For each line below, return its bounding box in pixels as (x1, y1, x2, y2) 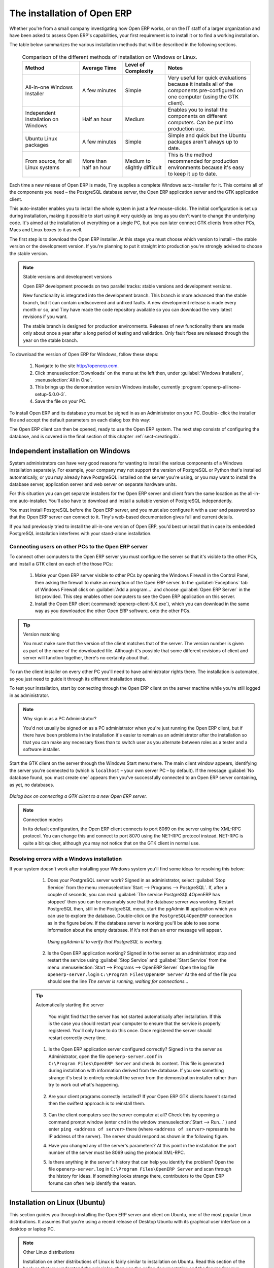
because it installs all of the (167, 81, 233, 88)
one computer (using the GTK (167, 93, 239, 100)
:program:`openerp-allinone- (181, 384, 242, 390)
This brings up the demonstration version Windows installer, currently (35, 384, 181, 390)
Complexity (125, 67, 154, 75)
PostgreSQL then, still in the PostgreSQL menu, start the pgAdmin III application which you (47, 905, 236, 911)
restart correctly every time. (48, 1035, 107, 1041)
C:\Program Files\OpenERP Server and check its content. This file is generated (48, 1061, 224, 1066)
